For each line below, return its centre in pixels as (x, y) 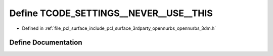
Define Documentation (46, 43)
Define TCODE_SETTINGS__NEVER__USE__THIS (111, 13)
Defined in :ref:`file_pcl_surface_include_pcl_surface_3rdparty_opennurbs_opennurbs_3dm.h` (119, 28)
